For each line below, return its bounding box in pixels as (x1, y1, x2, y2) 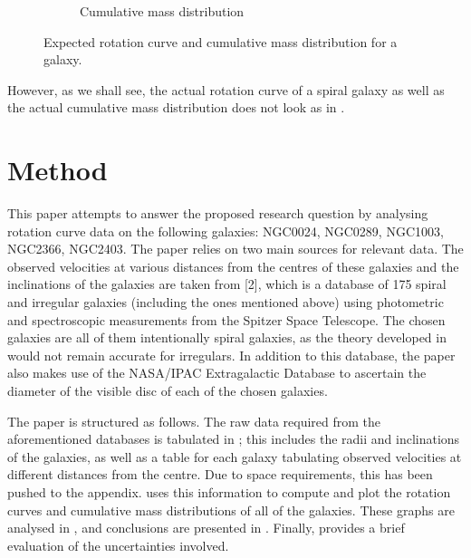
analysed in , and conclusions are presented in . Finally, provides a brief (7, 518, 405, 537)
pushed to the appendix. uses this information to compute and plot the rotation (7, 483, 451, 501)
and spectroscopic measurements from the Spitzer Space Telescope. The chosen (7, 310, 446, 329)
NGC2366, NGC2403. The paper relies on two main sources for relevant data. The (7, 239, 464, 258)
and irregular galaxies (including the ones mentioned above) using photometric (7, 293, 444, 312)
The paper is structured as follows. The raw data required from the (7, 411, 381, 430)
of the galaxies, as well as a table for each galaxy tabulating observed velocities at (7, 447, 462, 466)
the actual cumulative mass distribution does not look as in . (7, 98, 345, 117)
